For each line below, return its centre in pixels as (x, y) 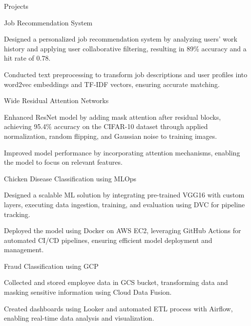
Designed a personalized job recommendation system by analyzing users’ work (121, 39)
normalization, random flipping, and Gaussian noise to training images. (111, 136)
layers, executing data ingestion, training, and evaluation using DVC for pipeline (125, 204)
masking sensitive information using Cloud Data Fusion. (88, 292)
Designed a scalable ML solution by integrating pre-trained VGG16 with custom (124, 195)
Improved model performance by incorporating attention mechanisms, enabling (122, 152)
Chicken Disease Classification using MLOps (70, 178)
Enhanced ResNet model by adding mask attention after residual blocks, (113, 117)
